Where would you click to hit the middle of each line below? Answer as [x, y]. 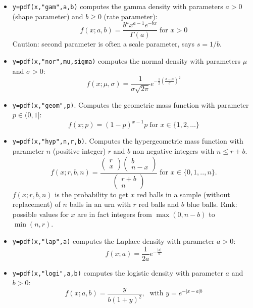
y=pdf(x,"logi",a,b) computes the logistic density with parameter [118, 272]
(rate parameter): [131, 16]
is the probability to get [91, 194]
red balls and [159, 204]
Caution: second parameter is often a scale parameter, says [104, 44]
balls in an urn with [100, 204]
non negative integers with [173, 151]
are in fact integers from [115, 214]
